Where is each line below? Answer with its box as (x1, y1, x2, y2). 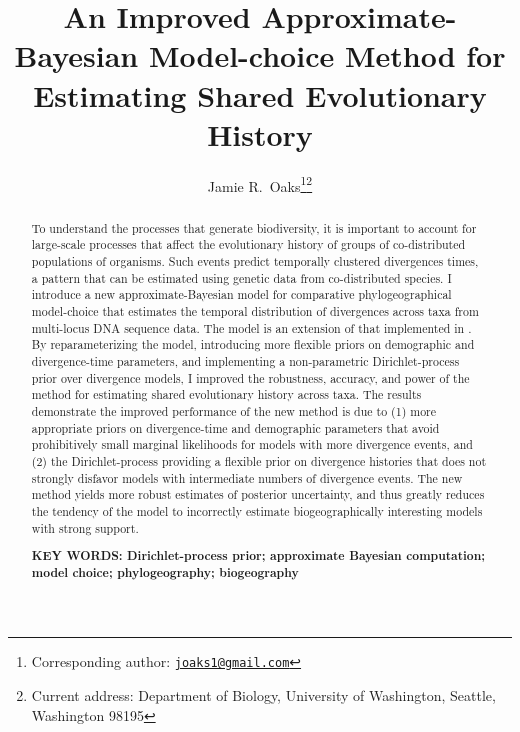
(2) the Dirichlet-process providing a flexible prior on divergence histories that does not (31, 452, 487, 469)
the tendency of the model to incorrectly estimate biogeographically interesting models (31, 502, 483, 519)
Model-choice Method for (148, 35, 506, 76)
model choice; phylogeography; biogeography (31, 563, 299, 581)
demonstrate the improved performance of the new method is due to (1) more (31, 402, 437, 419)
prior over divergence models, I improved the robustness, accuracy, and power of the (31, 369, 470, 386)
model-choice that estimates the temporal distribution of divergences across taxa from (31, 303, 479, 320)
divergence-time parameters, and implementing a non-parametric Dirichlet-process (31, 352, 460, 369)
